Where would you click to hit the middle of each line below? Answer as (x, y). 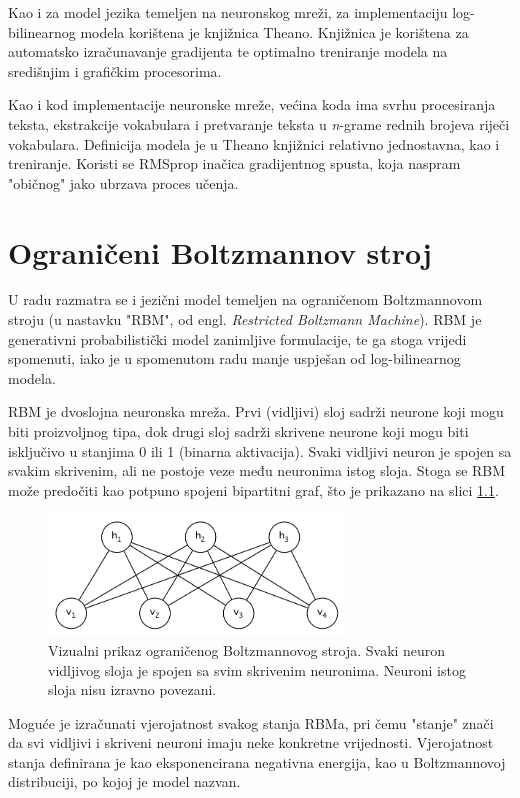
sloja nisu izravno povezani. (132, 689)
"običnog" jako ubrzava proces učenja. (123, 182)
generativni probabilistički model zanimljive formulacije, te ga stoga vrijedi (237, 338)
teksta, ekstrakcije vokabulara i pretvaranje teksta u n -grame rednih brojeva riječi (259, 123)
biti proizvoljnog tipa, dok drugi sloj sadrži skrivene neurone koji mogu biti (238, 431)
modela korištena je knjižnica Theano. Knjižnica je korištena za (274, 31)
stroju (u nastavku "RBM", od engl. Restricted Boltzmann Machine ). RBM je (245, 319)
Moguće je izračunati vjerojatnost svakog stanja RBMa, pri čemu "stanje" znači (251, 722)
